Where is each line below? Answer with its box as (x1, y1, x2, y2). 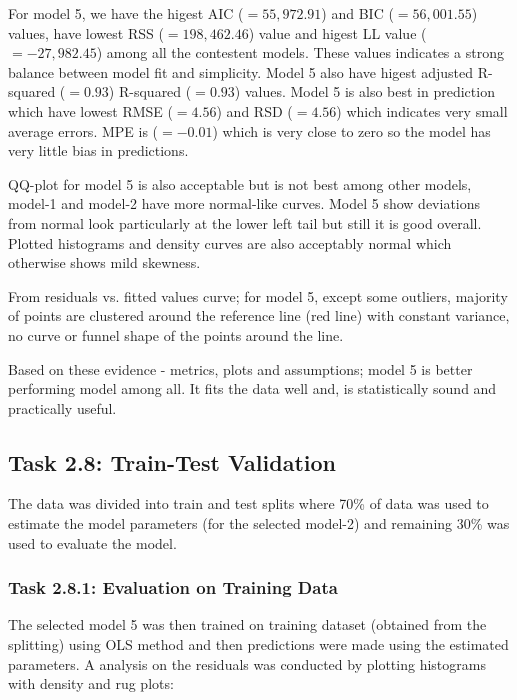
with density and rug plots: (8, 673, 174, 694)
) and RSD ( (216, 100, 293, 121)
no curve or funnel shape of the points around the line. (8, 324, 344, 345)
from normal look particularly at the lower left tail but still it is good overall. (8, 212, 482, 233)
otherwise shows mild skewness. (8, 252, 201, 273)
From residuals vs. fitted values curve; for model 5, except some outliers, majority (8, 285, 508, 306)
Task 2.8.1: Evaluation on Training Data (8, 575, 338, 600)
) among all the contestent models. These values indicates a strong (96, 42, 504, 63)
